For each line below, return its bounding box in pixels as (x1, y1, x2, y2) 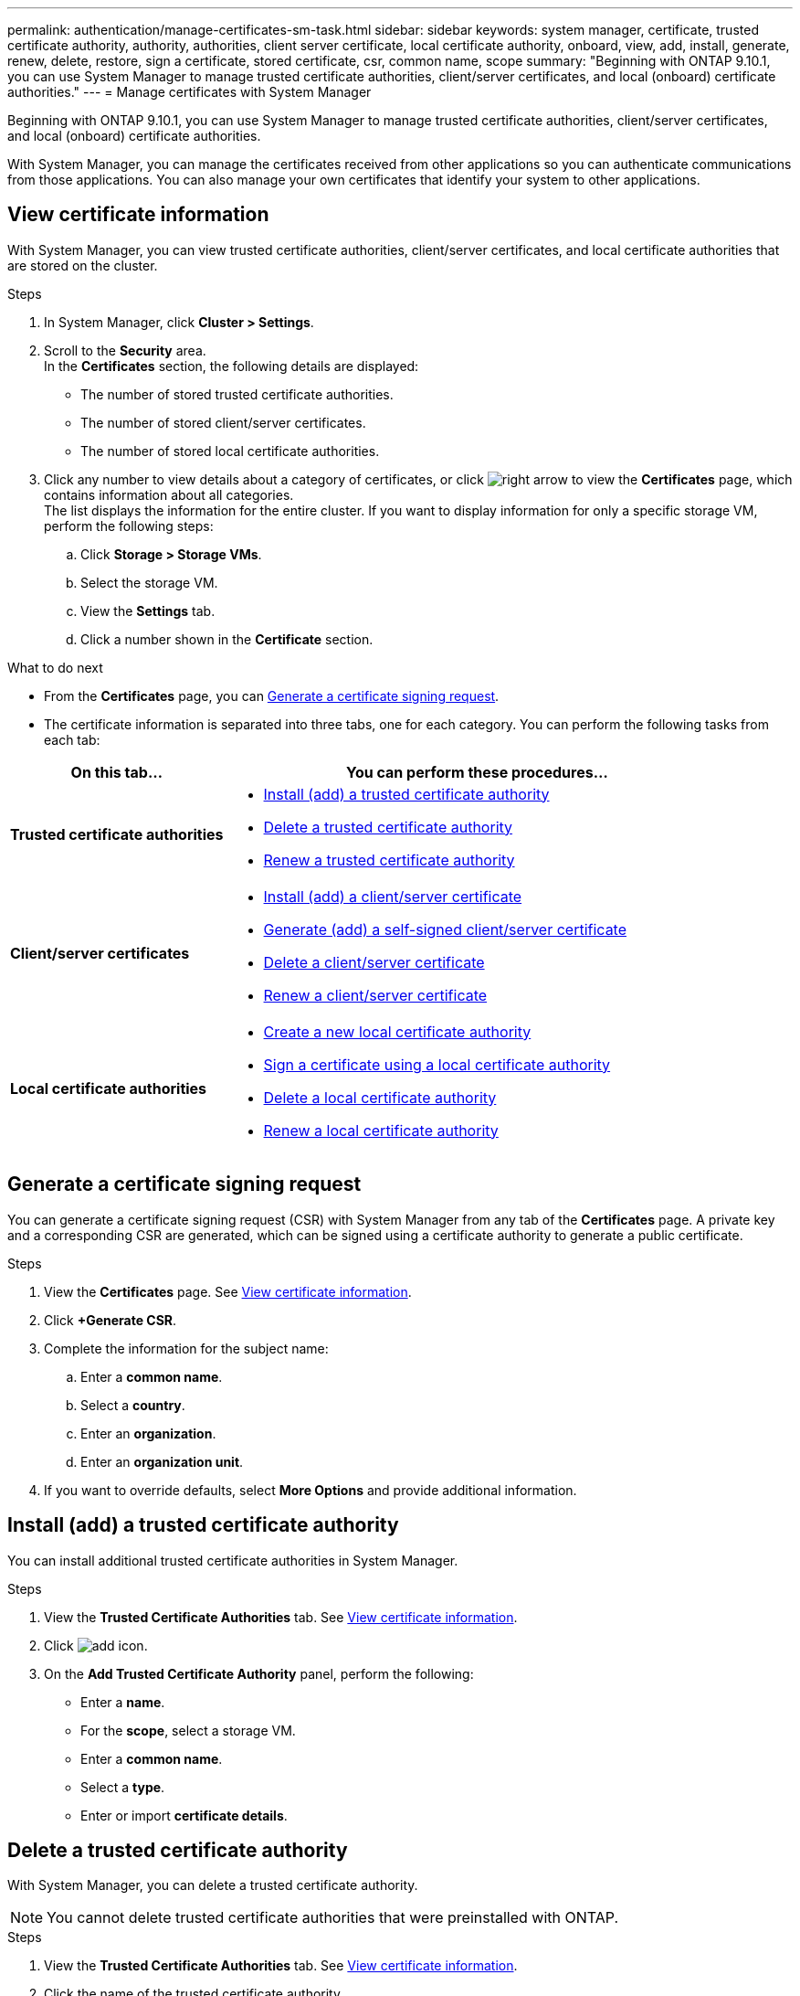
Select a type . (80, 1778, 165, 1795)
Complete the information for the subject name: (44, 1340, 329, 1356)
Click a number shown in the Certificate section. (80, 631, 374, 647)
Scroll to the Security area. (44, 342, 206, 358)
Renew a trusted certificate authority (263, 850, 515, 869)
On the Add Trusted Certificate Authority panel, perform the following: (44, 1665, 474, 1682)
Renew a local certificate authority (263, 1120, 499, 1140)
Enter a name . (80, 1693, 165, 1710)
